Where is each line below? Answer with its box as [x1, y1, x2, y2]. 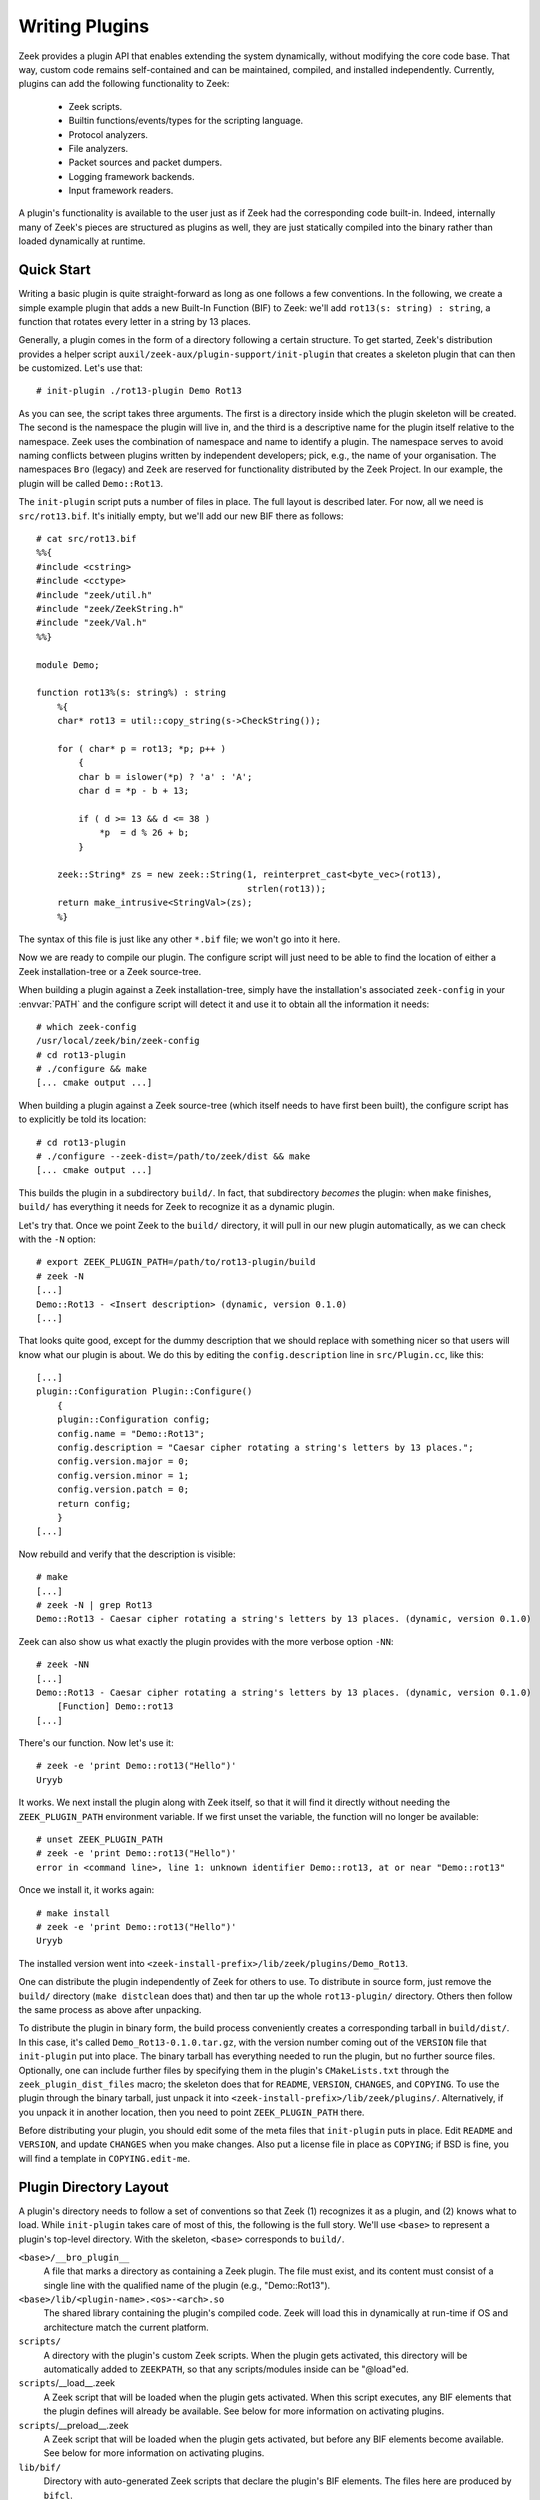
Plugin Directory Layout [18, 2178, 169, 2195]
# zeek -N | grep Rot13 [36, 1599, 153, 1610]
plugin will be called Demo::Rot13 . [18, 477, 164, 489]
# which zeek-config [36, 1021, 137, 1032]
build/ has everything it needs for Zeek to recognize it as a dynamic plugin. [18, 1201, 335, 1213]
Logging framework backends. [68, 170, 195, 182]
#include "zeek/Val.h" [36, 617, 148, 629]
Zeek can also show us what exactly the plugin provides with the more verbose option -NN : [18, 1635, 394, 1647]
